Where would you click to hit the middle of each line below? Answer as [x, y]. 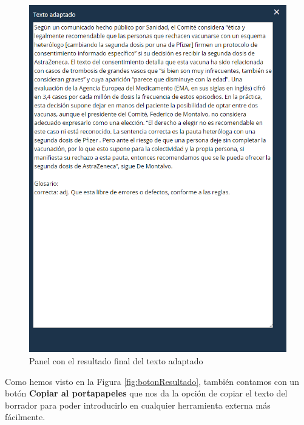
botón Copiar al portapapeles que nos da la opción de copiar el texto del [146, 393]
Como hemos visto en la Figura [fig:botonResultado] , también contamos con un [152, 381]
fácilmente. [25, 417]
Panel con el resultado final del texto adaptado [116, 361]
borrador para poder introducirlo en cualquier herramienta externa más [138, 405]
